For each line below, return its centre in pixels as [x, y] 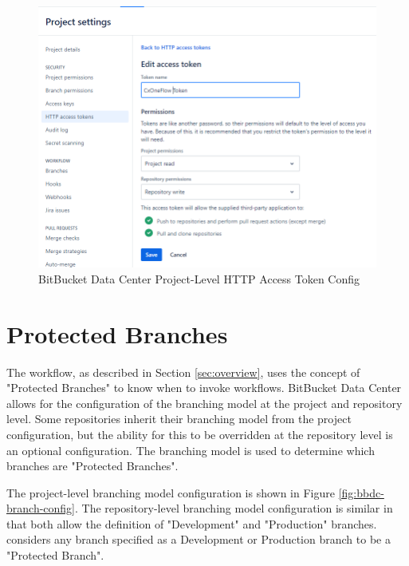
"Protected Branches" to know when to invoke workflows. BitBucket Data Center [204, 388]
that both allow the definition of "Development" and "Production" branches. [192, 523]
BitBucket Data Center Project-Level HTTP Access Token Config [199, 278]
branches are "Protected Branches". [92, 466]
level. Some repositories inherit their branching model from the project [179, 419]
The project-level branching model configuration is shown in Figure [171, 492]
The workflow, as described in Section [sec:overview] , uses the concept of [183, 372]
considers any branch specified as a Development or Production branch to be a [199, 539]
